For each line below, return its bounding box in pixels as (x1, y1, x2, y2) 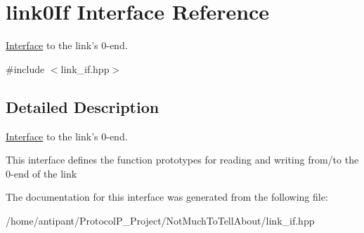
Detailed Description (6, 95, 160, 117)
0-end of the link (6, 166, 77, 180)
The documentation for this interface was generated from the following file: (6, 189, 328, 204)
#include (6, 61, 45, 76)
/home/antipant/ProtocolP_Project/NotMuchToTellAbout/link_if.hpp (6, 213, 315, 227)
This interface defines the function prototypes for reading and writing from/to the (6, 152, 359, 167)
